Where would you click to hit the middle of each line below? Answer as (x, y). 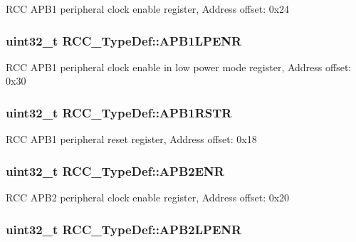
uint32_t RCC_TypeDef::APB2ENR (115, 170)
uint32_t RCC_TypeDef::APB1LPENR (124, 40)
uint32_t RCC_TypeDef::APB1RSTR (119, 112)
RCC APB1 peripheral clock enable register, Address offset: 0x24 (148, 9)
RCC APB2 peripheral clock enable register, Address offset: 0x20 (148, 198)
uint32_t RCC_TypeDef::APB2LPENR (124, 229)
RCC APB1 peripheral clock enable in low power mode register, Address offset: (179, 67)
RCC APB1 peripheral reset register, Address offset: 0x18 (131, 139)
